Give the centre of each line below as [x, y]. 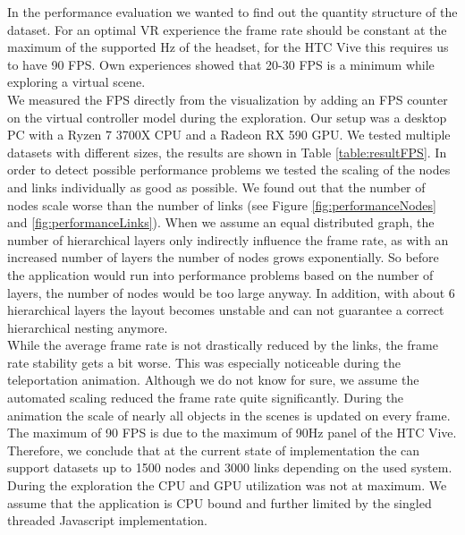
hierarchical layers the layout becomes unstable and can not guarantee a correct [226, 310]
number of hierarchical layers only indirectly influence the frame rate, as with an [228, 239]
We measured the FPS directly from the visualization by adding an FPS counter [228, 99]
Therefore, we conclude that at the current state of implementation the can [214, 450]
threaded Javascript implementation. [107, 520]
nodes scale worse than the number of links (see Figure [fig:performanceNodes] [222, 204]
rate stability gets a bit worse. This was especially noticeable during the [204, 362]
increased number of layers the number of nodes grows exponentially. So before [223, 257]
